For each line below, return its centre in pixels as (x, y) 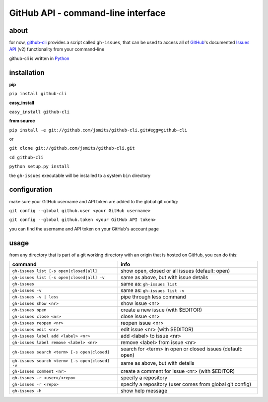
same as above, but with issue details (165, 278)
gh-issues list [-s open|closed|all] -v (59, 277)
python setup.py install (39, 167)
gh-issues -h (27, 391)
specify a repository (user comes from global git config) (186, 384)
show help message (144, 391)
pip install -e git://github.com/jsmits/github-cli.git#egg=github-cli (98, 130)
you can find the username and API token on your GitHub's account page (84, 229)
